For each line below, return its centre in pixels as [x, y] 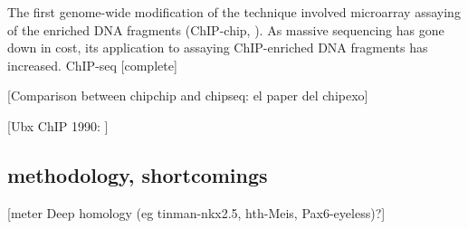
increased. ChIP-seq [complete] [92, 65]
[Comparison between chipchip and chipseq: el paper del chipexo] [188, 95]
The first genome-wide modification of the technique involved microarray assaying [234, 12]
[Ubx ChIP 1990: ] [58, 125]
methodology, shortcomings [138, 174]
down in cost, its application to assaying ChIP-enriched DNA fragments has [218, 48]
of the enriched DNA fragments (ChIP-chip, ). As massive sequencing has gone [226, 29]
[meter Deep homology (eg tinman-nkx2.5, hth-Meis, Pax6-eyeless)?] [196, 212]
